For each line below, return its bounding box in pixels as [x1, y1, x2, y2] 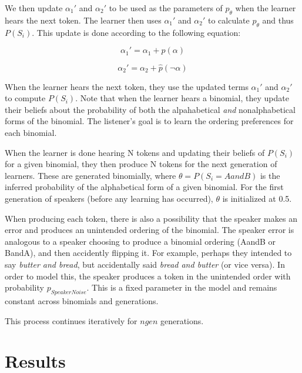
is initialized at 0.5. [222, 192, 292, 204]
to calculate [207, 14, 250, 26]
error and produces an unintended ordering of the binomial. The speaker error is [5, 224, 294, 236]
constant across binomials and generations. [5, 294, 159, 307]
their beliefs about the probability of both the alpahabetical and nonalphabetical [5, 103, 296, 115]
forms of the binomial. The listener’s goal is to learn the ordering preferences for [5, 115, 294, 127]
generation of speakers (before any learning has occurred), [5, 192, 213, 204]
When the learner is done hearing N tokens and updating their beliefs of [5, 146, 265, 158]
